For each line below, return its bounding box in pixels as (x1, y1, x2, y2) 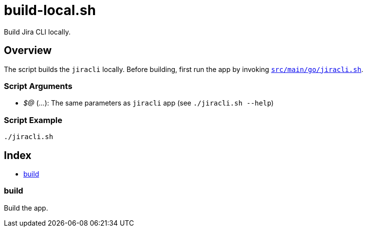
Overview (4, 44, 52, 57)
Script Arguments (4, 81, 73, 91)
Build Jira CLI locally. (4, 27, 71, 36)
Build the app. (4, 203, 48, 212)
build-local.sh (4, 2, 96, 18)
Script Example (4, 115, 62, 125)
